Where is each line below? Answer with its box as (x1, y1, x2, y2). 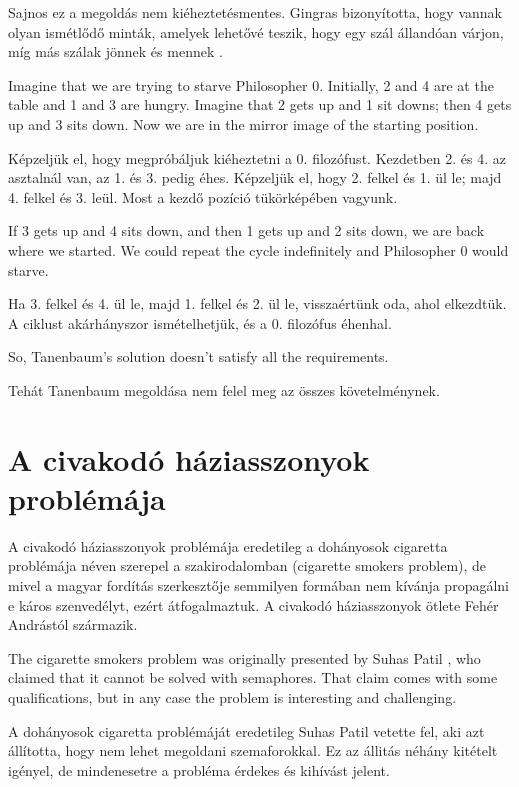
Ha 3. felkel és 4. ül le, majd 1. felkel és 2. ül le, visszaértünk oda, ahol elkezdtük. (8, 293, 507, 314)
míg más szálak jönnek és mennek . (8, 41, 223, 62)
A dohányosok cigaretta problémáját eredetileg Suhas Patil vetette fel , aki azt (8, 720, 485, 741)
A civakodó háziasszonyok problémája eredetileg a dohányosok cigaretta (8, 535, 448, 556)
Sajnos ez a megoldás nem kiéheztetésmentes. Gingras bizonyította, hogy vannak (8, 2, 502, 22)
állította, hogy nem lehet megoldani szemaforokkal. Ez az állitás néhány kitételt (8, 740, 498, 761)
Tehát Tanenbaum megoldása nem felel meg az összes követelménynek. (8, 379, 440, 400)
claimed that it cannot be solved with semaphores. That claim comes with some (8, 667, 498, 688)
